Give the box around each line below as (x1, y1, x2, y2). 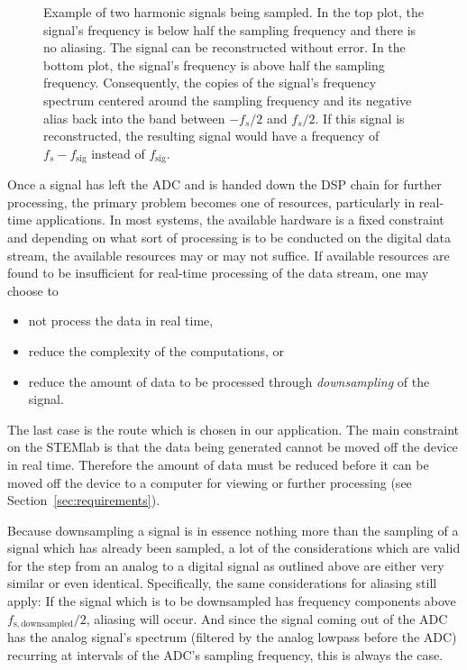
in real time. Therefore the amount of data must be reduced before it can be (7, 454, 429, 473)
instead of (91, 143, 145, 162)
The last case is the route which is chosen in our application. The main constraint (7, 419, 460, 438)
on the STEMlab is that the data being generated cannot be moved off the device (7, 437, 458, 456)
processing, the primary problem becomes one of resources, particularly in (7, 192, 416, 211)
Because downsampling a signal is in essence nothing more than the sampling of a (7, 520, 459, 539)
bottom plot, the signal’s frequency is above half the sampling (43, 55, 385, 74)
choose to (7, 280, 59, 299)
